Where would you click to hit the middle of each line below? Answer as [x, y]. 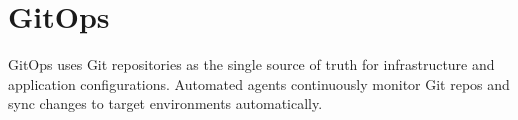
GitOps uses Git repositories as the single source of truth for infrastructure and [251, 64]
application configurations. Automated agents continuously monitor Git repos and [259, 83]
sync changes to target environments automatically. [165, 103]
